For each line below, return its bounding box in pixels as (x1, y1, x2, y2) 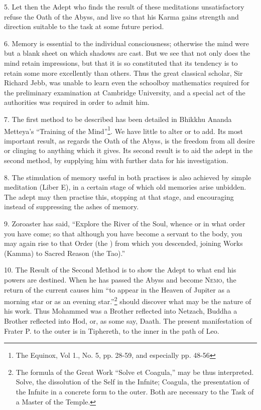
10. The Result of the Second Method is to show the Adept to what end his (4, 264, 236, 275)
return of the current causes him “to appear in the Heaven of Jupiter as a (4, 284, 230, 295)
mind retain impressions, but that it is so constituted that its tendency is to (4, 57, 238, 68)
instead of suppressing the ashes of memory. (4, 201, 139, 212)
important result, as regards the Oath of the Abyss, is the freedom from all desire (4, 135, 255, 146)
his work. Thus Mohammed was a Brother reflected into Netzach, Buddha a (4, 306, 237, 316)
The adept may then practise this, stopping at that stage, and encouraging (4, 191, 234, 202)
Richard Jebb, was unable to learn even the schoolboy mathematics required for (4, 77, 249, 88)
